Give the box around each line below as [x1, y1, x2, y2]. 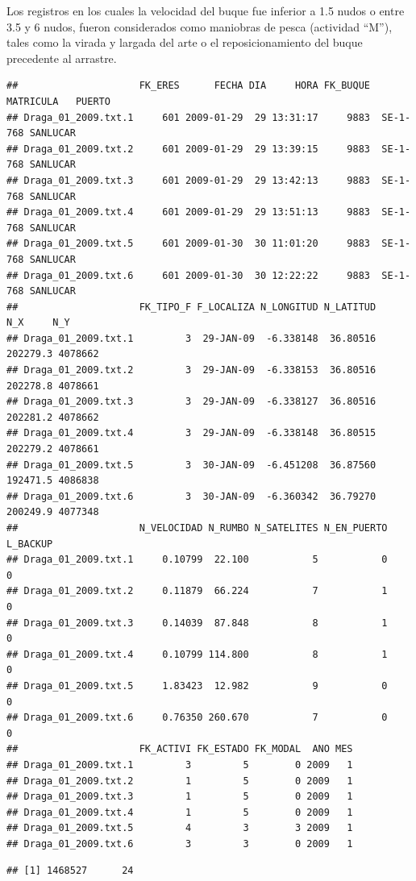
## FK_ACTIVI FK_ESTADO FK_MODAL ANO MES [6, 743, 353, 755]
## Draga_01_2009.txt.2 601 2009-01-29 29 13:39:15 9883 [6, 143, 371, 155]
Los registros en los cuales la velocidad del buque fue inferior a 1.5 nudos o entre [6, 2, 405, 19]
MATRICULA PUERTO [6, 95, 110, 107]
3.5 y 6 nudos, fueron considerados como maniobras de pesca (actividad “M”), [6, 18, 393, 35]
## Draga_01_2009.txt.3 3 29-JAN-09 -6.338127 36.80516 [6, 396, 376, 408]
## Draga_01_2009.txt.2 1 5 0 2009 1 [6, 775, 353, 787]
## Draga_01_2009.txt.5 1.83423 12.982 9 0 [6, 679, 388, 692]
